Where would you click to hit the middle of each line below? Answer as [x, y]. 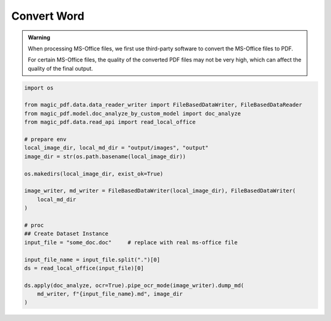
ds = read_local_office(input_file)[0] [84, 268]
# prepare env [45, 139]
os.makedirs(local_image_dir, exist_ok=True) [94, 174]
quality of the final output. [60, 68]
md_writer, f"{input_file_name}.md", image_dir [110, 294]
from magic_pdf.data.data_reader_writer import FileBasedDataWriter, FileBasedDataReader [163, 105]
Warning [39, 37]
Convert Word [48, 16]
